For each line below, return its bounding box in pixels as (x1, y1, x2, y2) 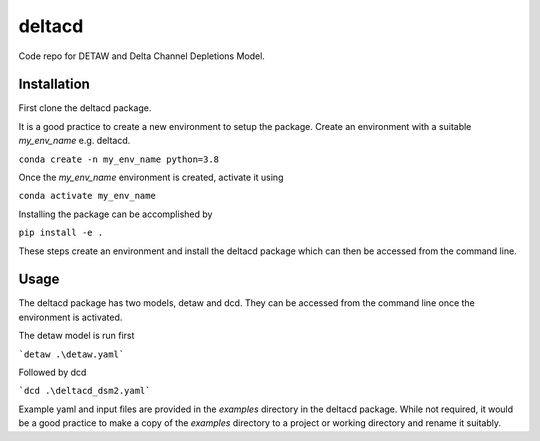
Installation (18, 76, 90, 93)
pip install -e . (18, 227, 104, 239)
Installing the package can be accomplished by (18, 208, 213, 220)
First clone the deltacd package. (18, 102, 152, 114)
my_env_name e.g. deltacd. (18, 135, 131, 147)
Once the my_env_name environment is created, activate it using (18, 171, 284, 184)
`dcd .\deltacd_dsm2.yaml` (18, 385, 151, 397)
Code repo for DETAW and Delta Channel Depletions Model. (18, 50, 265, 62)
